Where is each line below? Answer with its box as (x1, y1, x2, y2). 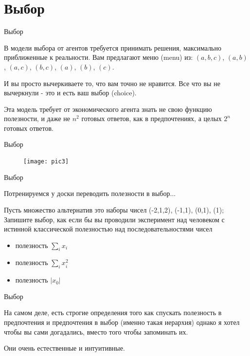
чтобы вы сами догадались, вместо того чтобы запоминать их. (4, 326, 188, 337)
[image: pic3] (23, 158, 69, 165)
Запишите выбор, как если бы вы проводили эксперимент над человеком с (4, 214, 225, 224)
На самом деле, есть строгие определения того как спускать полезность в (4, 307, 222, 318)
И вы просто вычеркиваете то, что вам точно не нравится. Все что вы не (4, 78, 220, 88)
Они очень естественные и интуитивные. (4, 343, 125, 353)
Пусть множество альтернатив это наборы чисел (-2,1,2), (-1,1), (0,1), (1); (4, 204, 224, 214)
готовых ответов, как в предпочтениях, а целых (81, 113, 222, 124)
